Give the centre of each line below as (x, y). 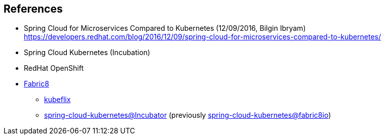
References (33, 9)
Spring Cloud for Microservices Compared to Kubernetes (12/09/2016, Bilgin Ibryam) (165, 28)
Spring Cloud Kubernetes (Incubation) (87, 53)
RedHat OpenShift (54, 68)
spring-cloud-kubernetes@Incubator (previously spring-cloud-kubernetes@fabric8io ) (188, 115)
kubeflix (57, 100)
